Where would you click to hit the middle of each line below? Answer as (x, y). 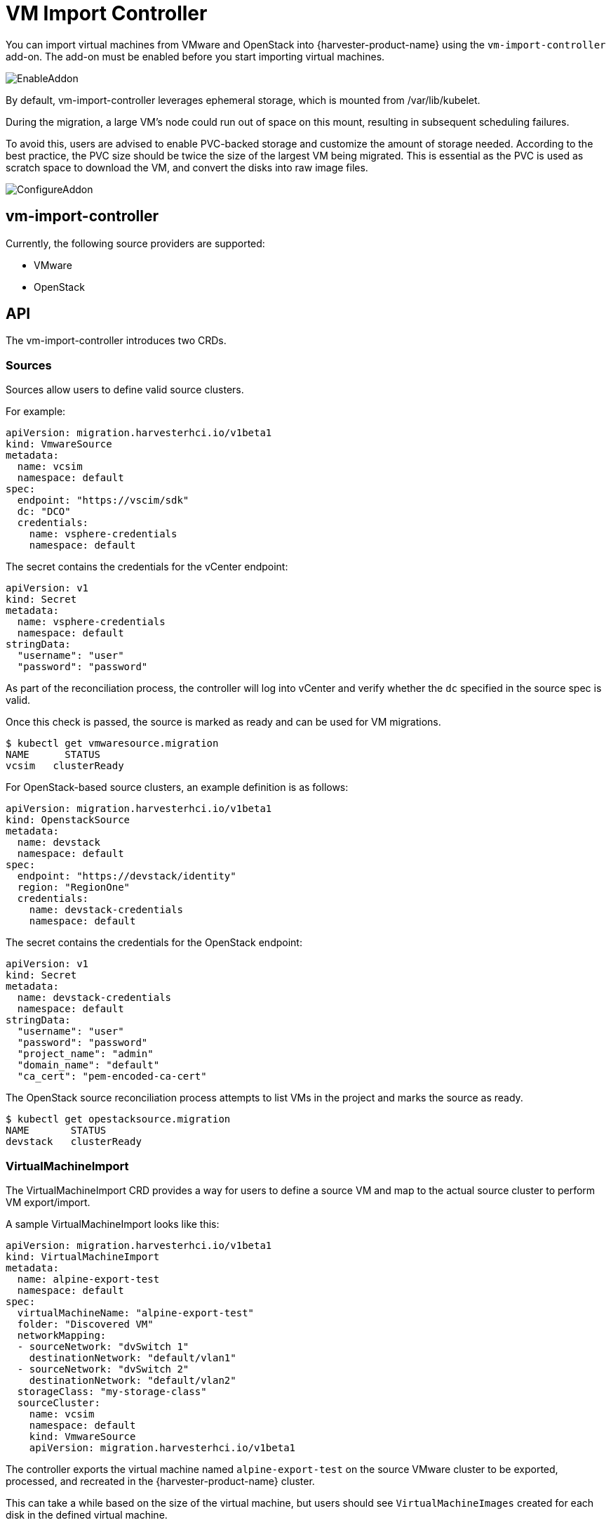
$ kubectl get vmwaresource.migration (112, 744)
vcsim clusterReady (65, 766)
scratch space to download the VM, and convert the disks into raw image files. (187, 167)
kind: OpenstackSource (68, 820)
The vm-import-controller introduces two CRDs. (116, 341)
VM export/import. (48, 1202)
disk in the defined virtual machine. (87, 1514)
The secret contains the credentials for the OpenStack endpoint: (154, 943)
